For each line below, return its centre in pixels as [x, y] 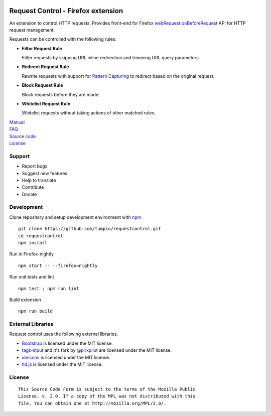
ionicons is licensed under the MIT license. [66, 357]
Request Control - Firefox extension [66, 11]
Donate [29, 194]
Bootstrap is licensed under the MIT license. [67, 343]
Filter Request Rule [42, 48]
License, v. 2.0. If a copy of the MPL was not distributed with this [107, 396]
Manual [17, 122]
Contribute [33, 187]
